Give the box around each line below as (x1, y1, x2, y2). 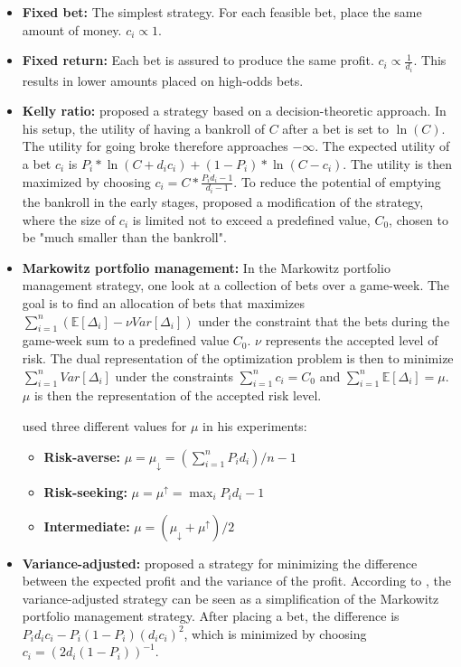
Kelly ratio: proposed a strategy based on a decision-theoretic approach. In (22, 101, 447, 120)
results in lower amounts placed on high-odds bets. (22, 70, 304, 89)
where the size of (22, 210, 116, 229)
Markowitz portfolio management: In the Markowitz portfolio (22, 258, 390, 277)
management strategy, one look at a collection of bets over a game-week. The (22, 276, 450, 295)
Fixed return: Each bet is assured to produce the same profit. (22, 51, 374, 70)
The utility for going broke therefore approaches (22, 136, 288, 155)
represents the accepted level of (265, 331, 438, 350)
